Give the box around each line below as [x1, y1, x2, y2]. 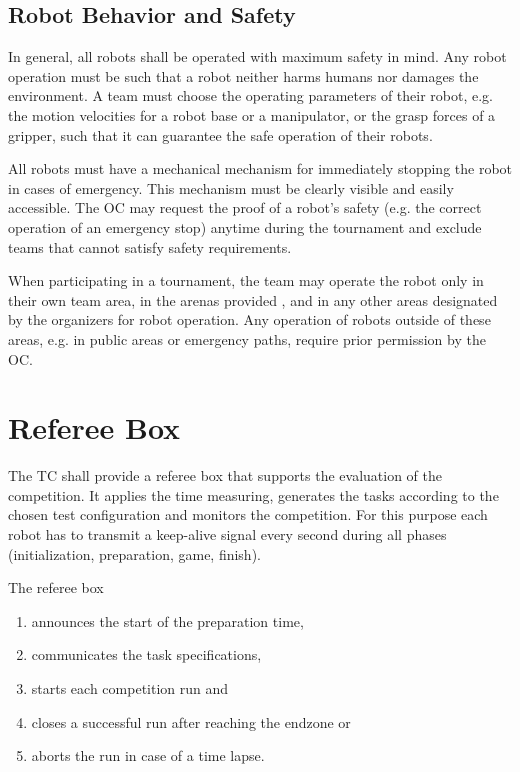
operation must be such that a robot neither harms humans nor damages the [8, 65, 479, 86]
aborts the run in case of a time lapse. [31, 745, 265, 766]
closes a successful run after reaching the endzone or [31, 711, 351, 732]
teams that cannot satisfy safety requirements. [8, 236, 292, 257]
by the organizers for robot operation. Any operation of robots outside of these [8, 309, 491, 330]
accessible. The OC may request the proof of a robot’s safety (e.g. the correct [8, 197, 482, 218]
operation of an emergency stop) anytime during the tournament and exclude [8, 216, 482, 237]
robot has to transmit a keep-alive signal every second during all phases [8, 524, 447, 545]
